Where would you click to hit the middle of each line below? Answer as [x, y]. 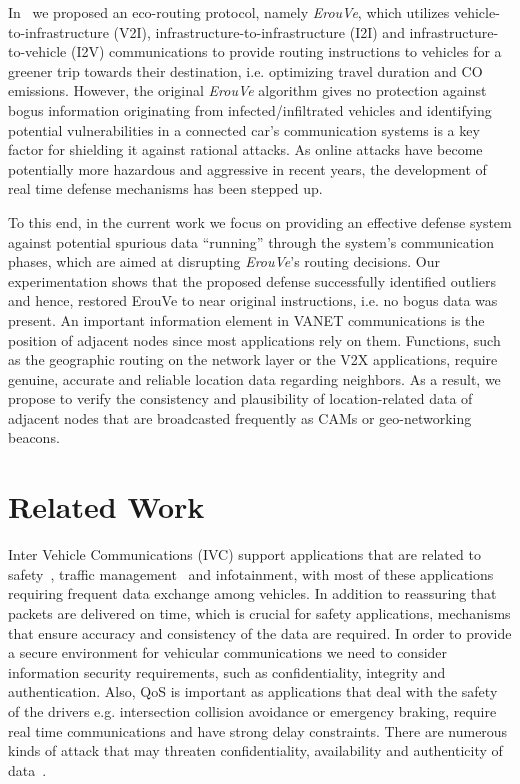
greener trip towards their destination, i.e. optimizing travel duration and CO [245, 70]
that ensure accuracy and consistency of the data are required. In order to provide [260, 632]
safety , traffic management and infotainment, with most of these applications [251, 573]
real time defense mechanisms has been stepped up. [165, 188]
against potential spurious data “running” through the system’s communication [251, 241]
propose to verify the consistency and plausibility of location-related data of [240, 398]
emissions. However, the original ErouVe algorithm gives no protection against [247, 90]
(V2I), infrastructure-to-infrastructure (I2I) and [259, 31]
